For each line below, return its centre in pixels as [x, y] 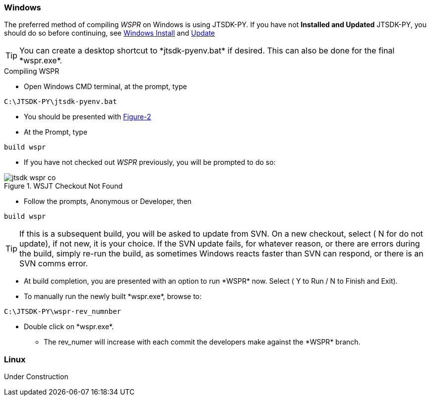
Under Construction [36, 377]
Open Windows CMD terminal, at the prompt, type [105, 87]
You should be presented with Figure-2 [88, 117]
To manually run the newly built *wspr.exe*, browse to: [113, 297]
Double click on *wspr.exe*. [69, 327]
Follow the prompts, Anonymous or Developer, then [108, 201]
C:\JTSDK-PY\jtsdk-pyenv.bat [61, 102]
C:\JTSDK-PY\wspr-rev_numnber [63, 312]
